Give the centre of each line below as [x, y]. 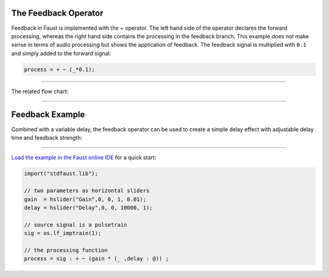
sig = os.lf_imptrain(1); [63, 233]
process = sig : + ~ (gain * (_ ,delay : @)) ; [96, 259]
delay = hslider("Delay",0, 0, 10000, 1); [88, 207]
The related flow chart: [40, 91]
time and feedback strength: [47, 137]
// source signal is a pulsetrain [76, 224]
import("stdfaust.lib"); [61, 174]
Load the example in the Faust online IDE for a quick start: [84, 157]
